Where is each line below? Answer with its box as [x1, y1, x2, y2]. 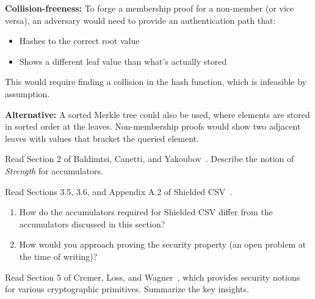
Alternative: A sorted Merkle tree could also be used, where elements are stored [5, 108, 310, 120]
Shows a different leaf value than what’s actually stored [19, 54, 227, 67]
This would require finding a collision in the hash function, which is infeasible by [5, 75, 307, 88]
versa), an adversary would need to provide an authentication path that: [5, 13, 276, 26]
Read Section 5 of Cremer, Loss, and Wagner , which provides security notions [5, 270, 300, 283]
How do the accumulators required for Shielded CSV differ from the [19, 205, 273, 218]
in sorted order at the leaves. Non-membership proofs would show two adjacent [5, 120, 301, 133]
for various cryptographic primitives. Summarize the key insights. [5, 282, 249, 295]
